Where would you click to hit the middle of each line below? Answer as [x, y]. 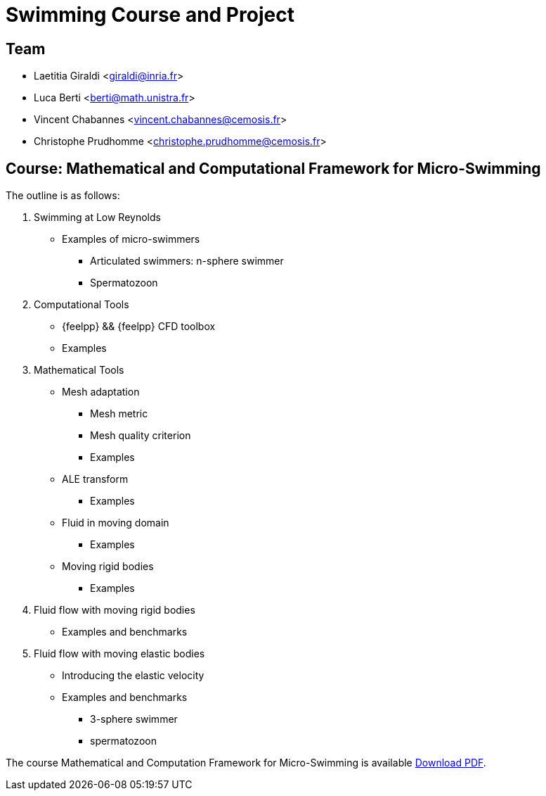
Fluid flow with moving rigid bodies [115, 610]
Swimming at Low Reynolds [97, 217]
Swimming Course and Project [150, 15]
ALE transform [95, 479]
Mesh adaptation [101, 392]
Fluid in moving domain [116, 523]
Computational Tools [82, 305]
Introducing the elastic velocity [133, 676]
